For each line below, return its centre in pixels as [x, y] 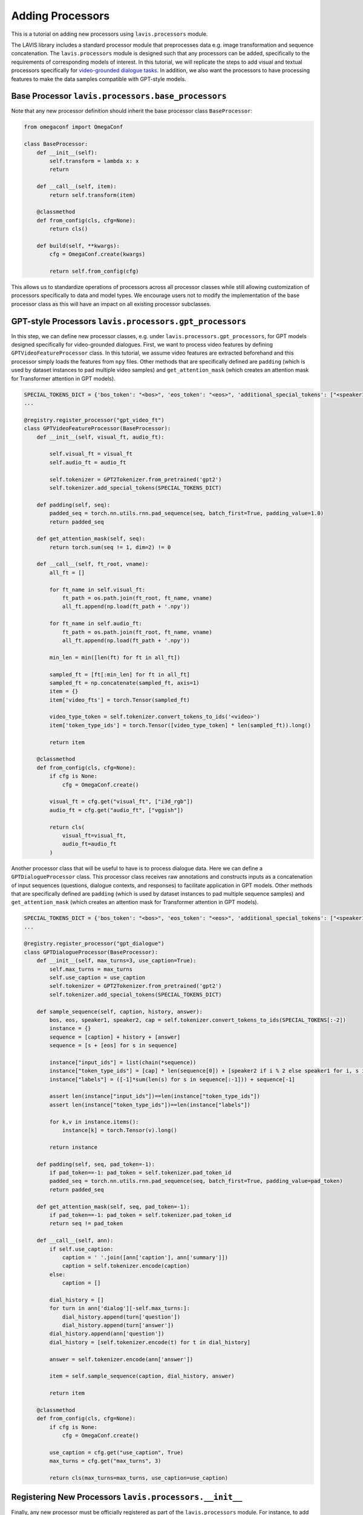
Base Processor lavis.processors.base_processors [119, 96]
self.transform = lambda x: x [94, 161]
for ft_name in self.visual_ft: [97, 590]
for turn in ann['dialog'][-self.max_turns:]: [119, 1308]
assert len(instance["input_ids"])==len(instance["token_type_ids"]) [155, 1096]
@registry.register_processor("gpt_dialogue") [94, 944]
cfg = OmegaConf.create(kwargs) [97, 254]
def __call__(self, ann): [75, 1240]
